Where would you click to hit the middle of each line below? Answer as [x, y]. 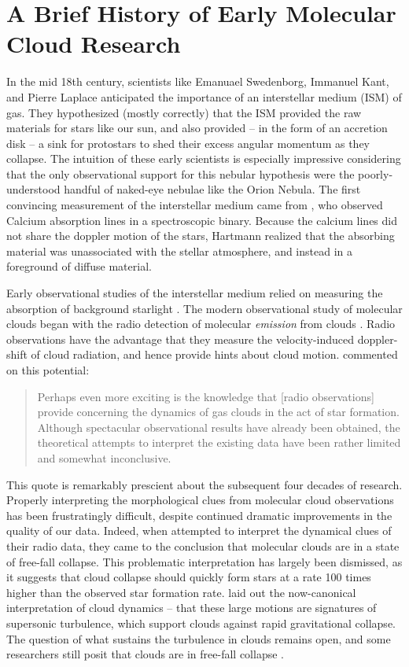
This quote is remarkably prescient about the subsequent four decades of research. [204, 484]
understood [33, 189]
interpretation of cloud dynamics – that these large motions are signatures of [192, 608]
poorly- [376, 173]
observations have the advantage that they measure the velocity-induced [181, 339]
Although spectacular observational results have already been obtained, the [219, 427]
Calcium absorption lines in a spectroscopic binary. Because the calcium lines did [202, 220]
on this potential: [48, 370]
